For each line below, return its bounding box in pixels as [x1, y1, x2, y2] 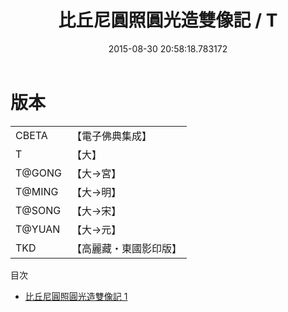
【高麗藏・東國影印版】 [71, 241, 182, 255]
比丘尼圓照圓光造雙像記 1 [24, 290, 128, 302]
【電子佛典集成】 [71, 129, 152, 143]
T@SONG [15, 203, 62, 217]
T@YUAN [15, 222, 61, 236]
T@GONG [15, 166, 62, 180]
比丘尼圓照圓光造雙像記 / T [58, 9, 278, 32]
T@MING [15, 184, 59, 198]
